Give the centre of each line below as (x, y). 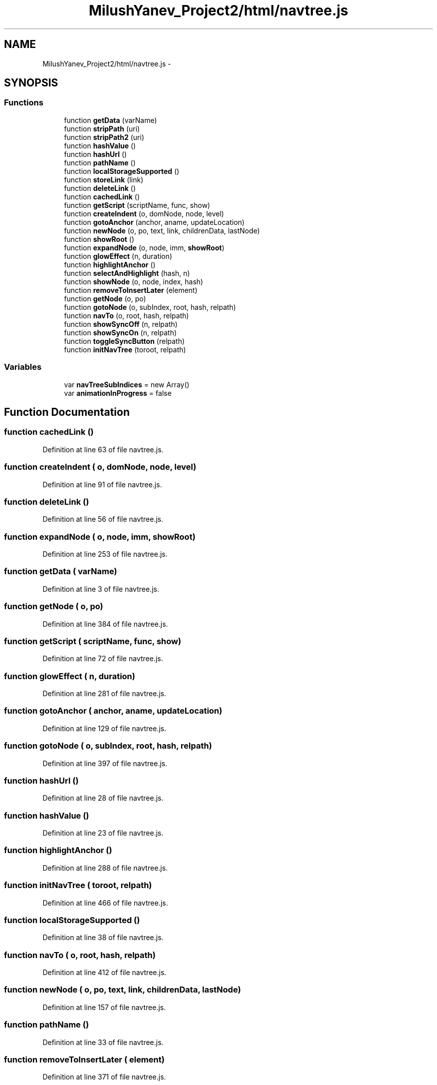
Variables (23, 367)
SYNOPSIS (31, 83)
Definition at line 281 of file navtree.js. (105, 694)
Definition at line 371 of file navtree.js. (104, 1077)
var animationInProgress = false (118, 393)
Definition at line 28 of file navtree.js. (103, 798)
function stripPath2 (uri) (104, 137)
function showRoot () (99, 239)
